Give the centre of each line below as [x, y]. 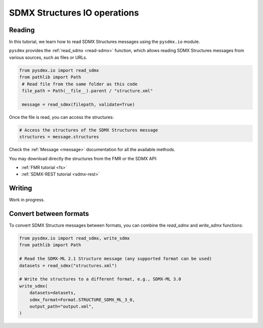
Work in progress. [27, 200]
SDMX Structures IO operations [74, 13]
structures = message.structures [59, 137]
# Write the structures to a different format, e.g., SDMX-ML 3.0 [100, 279]
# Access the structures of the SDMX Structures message [89, 130]
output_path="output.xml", [62, 306]
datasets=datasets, [53, 293]
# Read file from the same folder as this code [80, 84]
